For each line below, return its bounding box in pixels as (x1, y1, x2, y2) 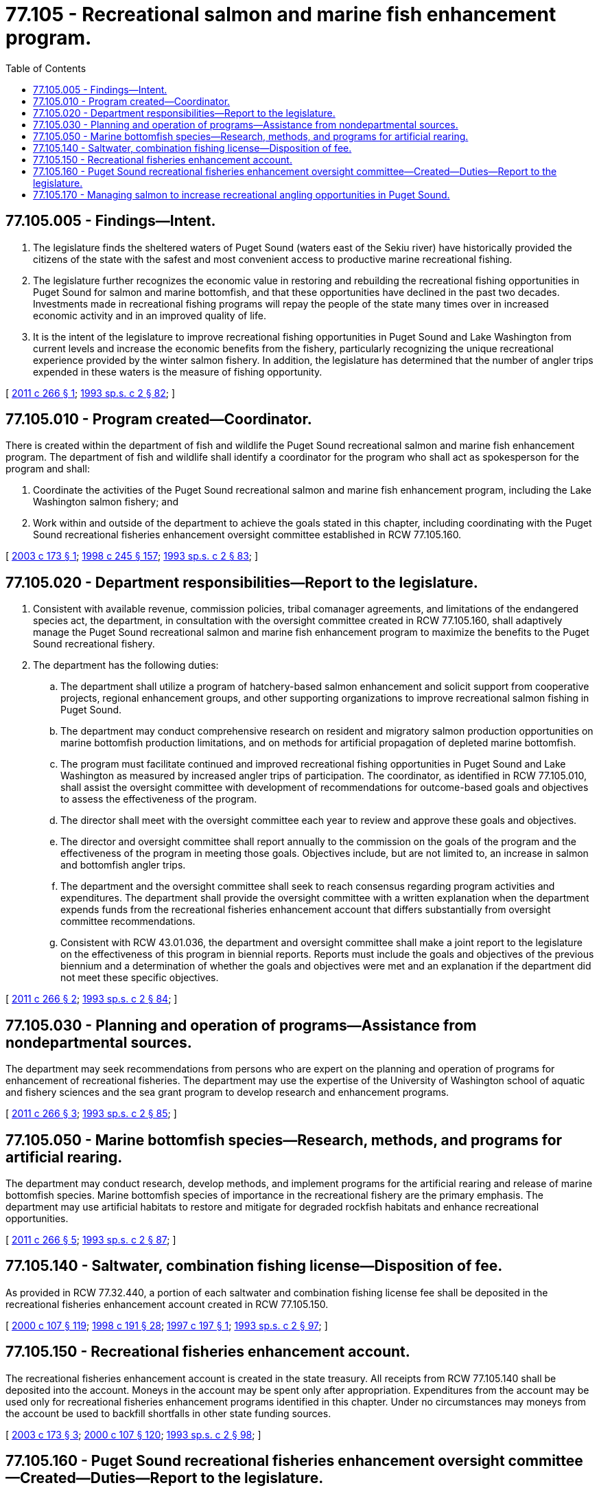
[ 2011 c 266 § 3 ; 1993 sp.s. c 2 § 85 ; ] (5, 1107, 177, 1120)
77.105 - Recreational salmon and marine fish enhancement (5, 3, 556, 26)
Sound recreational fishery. (33, 638, 155, 650)
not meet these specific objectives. (60, 972, 219, 984)
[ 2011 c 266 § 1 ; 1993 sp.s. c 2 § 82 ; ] (5, 387, 176, 399)
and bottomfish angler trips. (60, 859, 186, 871)
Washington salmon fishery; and (33, 496, 179, 508)
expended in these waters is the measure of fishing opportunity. (33, 365, 322, 378)
